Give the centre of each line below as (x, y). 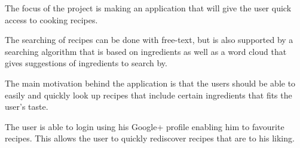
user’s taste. (27, 107)
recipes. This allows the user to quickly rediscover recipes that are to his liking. (150, 138)
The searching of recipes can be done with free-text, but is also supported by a (149, 40)
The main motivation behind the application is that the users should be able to (150, 83)
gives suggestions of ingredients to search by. (86, 63)
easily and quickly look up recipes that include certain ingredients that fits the (149, 95)
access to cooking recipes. (51, 19)
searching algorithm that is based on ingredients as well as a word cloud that (146, 51)
